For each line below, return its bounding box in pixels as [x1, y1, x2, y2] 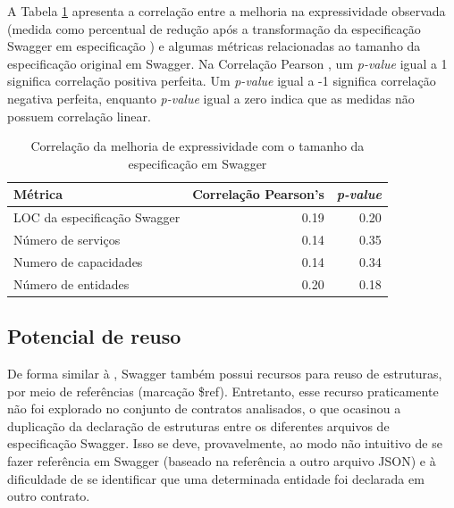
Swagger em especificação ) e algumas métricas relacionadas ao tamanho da [7, 37, 421, 55]
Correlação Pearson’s [192, 185, 324, 204]
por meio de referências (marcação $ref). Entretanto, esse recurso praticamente [7, 381, 439, 400]
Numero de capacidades [13, 252, 143, 271]
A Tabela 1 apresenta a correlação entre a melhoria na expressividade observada [7, 2, 446, 20]
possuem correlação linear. [7, 106, 151, 125]
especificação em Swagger [128, 154, 267, 172]
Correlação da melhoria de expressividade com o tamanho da [30, 137, 365, 155]
